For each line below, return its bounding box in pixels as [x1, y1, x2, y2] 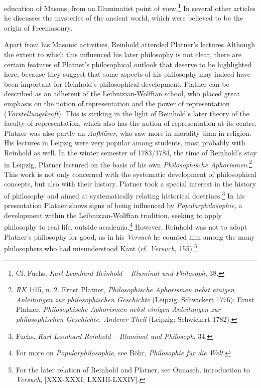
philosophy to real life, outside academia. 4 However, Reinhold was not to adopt [4, 220, 247, 232]
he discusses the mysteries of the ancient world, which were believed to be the [4, 13, 243, 23]
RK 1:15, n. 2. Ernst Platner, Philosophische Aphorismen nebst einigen [16, 284, 234, 295]
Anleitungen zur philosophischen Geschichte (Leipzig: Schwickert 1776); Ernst [16, 294, 254, 304]
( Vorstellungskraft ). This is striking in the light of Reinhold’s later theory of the [4, 108, 249, 118]
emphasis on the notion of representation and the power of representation [4, 98, 230, 108]
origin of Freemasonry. [4, 22, 73, 33]
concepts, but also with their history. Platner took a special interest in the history [4, 178, 256, 189]
